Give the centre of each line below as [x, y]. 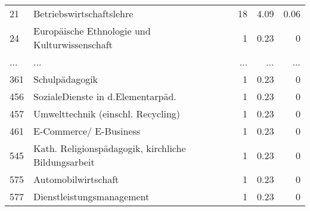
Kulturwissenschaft [73, 44]
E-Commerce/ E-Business [87, 131]
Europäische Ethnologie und [92, 31]
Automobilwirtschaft [76, 179]
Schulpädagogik [66, 79]
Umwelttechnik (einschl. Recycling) [107, 114]
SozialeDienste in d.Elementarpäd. [105, 96]
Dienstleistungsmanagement [92, 196]
